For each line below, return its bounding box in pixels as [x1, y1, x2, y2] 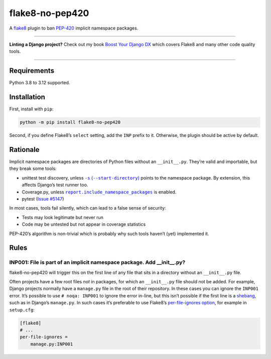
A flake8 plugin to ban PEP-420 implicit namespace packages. [9, 25, 139, 31]
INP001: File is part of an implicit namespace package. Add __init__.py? [9, 259, 186, 266]
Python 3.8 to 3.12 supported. [9, 80, 70, 86]
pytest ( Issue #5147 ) [22, 196, 64, 202]
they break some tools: [9, 165, 57, 171]
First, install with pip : [9, 106, 54, 112]
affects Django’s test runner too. [22, 182, 88, 188]
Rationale [9, 145, 40, 154]
